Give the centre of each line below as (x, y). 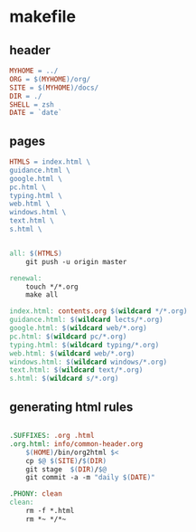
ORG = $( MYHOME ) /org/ (50, 79)
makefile (43, 17)
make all (42, 295)
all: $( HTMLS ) (36, 253)
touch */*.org (52, 287)
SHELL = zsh (32, 104)
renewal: (26, 278)
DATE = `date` (36, 113)
